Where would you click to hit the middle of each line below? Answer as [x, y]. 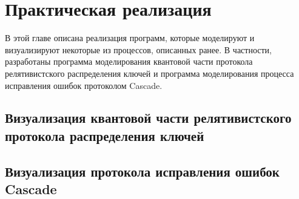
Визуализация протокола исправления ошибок [142, 171]
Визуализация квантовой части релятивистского [148, 118]
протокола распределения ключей [105, 135]
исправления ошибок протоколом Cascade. [84, 85]
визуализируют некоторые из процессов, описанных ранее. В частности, [138, 49]
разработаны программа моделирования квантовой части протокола [129, 61]
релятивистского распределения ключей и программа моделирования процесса [149, 73]
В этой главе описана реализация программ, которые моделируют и [130, 38]
